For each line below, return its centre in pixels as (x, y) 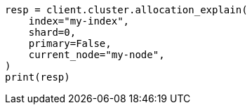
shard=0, (52, 32)
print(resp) (38, 77)
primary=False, (70, 43)
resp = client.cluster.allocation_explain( (126, 10)
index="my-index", (79, 21)
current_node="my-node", (97, 55)
